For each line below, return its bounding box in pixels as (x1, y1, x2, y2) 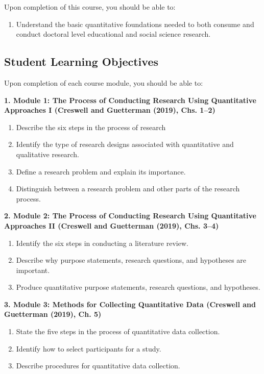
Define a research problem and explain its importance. (16, 166, 186, 177)
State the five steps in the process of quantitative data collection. (16, 326, 220, 337)
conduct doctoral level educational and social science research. (16, 29, 211, 39)
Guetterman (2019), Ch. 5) (4, 309, 102, 319)
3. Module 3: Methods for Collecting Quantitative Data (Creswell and (4, 298, 256, 309)
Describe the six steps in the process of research (16, 121, 166, 132)
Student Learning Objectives (4, 54, 158, 69)
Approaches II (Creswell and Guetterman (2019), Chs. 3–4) (4, 220, 219, 231)
